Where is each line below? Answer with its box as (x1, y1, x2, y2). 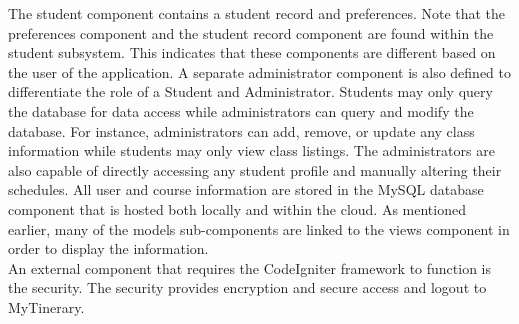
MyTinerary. (8, 296, 85, 317)
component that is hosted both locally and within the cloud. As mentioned (8, 198, 466, 219)
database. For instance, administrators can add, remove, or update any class (8, 120, 475, 141)
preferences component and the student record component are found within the (8, 22, 494, 43)
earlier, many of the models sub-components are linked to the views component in (8, 218, 510, 239)
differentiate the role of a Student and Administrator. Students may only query (8, 81, 493, 102)
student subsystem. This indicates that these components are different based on (8, 42, 496, 63)
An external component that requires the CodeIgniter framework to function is (8, 257, 492, 278)
